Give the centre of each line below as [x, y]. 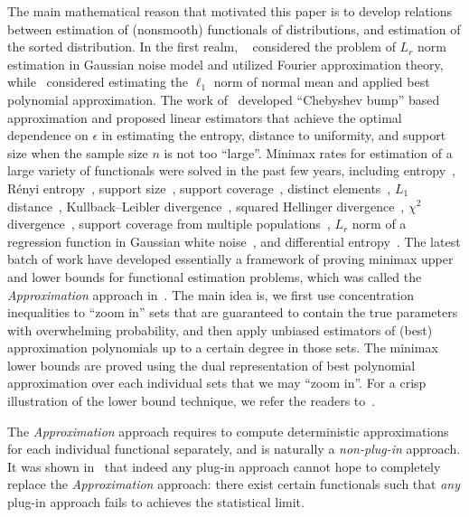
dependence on [48, 135]
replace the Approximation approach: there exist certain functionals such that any [234, 484]
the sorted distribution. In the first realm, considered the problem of [202, 47]
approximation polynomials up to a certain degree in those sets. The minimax [223, 348]
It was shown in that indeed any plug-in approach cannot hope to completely [224, 466]
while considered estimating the [98, 82]
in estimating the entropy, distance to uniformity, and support [274, 135]
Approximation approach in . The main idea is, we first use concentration [211, 294]
